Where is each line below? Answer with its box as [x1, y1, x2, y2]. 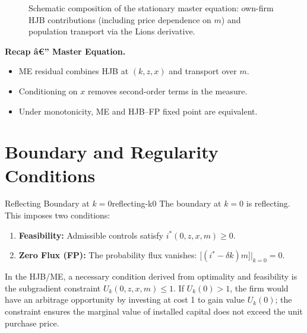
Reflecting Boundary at [5, 197, 90, 210]
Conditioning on [18, 84, 78, 97]
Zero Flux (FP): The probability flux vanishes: [18, 249, 197, 261]
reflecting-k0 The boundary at [112, 197, 221, 210]
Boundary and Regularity [5, 139, 219, 164]
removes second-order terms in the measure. [87, 84, 248, 97]
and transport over [169, 65, 237, 77]
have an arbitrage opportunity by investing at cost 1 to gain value [5, 293, 245, 306]
